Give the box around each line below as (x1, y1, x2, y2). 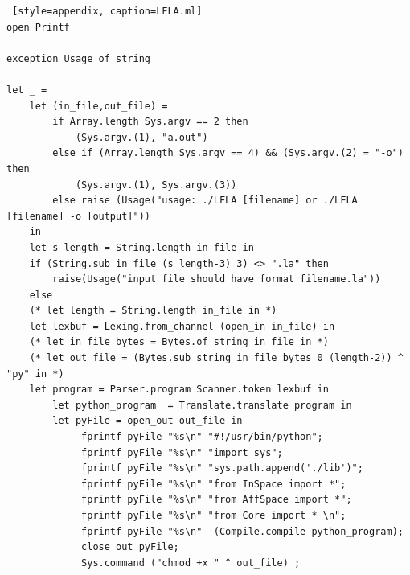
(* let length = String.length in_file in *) (29, 305, 277, 317)
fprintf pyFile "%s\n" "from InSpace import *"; (81, 478, 346, 490)
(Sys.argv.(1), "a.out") (75, 131, 208, 143)
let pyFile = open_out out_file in (52, 415, 243, 427)
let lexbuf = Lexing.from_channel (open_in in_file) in (29, 320, 335, 332)
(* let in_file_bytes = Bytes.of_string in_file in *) (29, 336, 329, 348)
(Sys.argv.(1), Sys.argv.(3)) (75, 179, 237, 191)
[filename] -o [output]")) (6, 210, 150, 222)
